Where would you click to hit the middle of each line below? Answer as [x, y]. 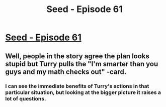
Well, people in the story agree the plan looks [77, 56]
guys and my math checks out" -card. [66, 72]
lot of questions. [26, 98]
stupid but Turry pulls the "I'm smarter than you [82, 64]
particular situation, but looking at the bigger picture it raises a [83, 92]
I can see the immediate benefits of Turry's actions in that [77, 86]
